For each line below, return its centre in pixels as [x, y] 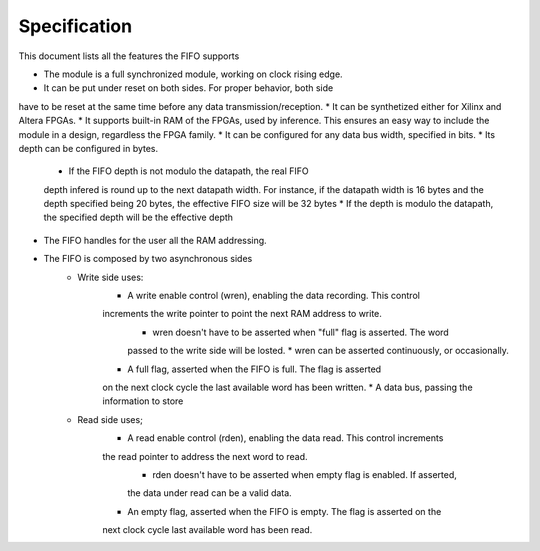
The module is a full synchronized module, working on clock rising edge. [193, 74]
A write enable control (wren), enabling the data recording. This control [273, 296]
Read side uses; [110, 419]
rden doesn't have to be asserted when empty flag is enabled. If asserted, [304, 474]
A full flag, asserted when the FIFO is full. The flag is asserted [254, 369]
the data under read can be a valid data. [209, 493]
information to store [143, 401]
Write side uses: [110, 277]
